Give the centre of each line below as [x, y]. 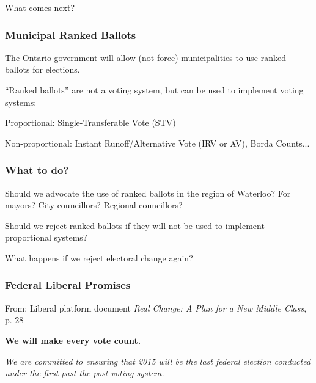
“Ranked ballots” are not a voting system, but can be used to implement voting [154, 90]
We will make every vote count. [73, 340]
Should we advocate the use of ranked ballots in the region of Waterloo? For [148, 193]
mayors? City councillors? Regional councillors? [94, 205]
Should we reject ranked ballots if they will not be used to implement [135, 225]
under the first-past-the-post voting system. [85, 373]
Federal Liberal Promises [68, 285]
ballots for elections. [42, 69]
